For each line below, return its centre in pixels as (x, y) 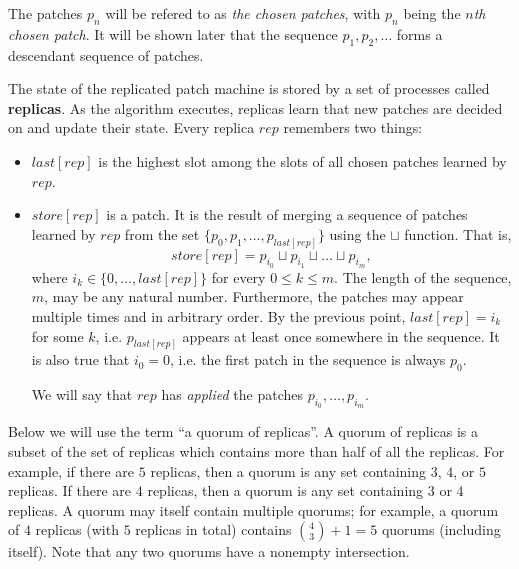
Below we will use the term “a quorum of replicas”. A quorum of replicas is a (243, 431)
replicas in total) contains (213, 529)
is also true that (80, 359)
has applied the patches (232, 394)
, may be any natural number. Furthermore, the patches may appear (254, 296)
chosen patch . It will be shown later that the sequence (173, 33)
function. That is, (458, 233)
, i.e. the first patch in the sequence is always (308, 359)
